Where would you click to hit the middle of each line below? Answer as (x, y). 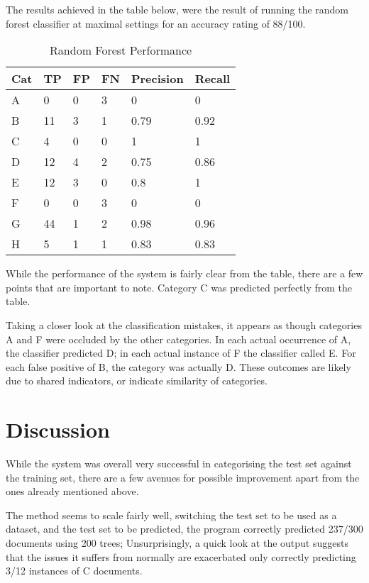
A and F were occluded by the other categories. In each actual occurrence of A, (178, 339)
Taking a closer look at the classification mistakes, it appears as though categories (184, 324)
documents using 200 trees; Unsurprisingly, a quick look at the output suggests (177, 543)
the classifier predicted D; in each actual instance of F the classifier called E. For (181, 353)
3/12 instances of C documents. (74, 571)
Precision (157, 79)
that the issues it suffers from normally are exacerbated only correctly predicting (181, 556)
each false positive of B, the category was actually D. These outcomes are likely (178, 366)
